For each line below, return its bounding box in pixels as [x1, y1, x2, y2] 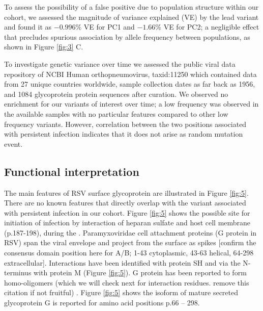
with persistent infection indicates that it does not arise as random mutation [4, 128, 243, 139]
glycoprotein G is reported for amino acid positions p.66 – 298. [4, 297, 200, 308]
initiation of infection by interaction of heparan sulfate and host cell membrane [4, 217, 251, 228]
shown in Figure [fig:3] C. [4, 41, 83, 52]
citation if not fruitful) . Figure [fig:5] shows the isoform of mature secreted [4, 287, 239, 298]
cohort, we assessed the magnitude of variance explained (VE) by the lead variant [4, 11, 259, 22]
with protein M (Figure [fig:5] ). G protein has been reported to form [34, 267, 247, 278]
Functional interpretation [4, 163, 139, 179]
